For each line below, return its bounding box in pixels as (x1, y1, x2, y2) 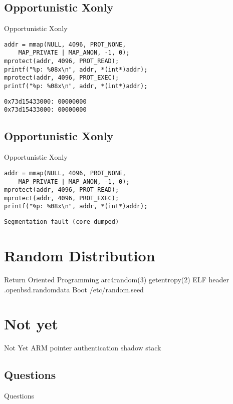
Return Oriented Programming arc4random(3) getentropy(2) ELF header (4, 274, 229, 284)
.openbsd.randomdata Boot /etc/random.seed (4, 284, 144, 294)
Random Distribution (4, 245, 155, 265)
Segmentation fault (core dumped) (4, 218, 119, 226)
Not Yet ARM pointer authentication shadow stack (4, 342, 161, 353)
